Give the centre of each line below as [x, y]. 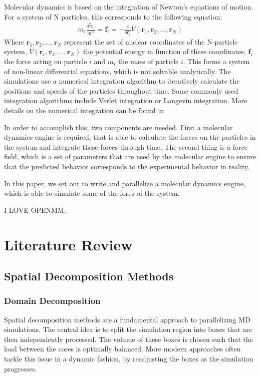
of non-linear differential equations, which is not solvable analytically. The [117, 71]
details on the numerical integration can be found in [84, 110]
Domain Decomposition [52, 301]
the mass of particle [148, 61]
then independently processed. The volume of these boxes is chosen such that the [128, 339]
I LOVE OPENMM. [35, 210]
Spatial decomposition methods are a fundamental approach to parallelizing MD [127, 319]
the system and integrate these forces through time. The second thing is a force [126, 146]
